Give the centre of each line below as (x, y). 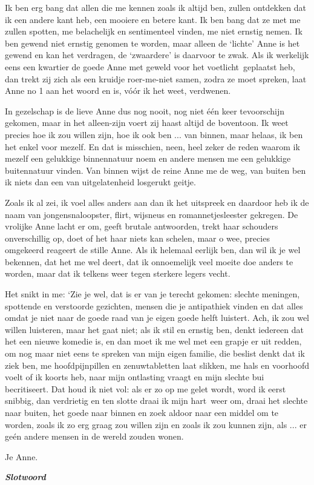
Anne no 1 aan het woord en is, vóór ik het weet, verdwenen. (118, 91)
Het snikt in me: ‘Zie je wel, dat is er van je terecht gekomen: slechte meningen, (152, 294)
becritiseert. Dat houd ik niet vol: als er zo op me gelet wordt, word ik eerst (146, 388)
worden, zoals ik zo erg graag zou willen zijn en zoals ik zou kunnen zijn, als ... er (156, 424)
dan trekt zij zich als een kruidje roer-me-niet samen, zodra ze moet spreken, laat (156, 78)
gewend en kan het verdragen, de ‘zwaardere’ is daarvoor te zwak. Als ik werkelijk (157, 55)
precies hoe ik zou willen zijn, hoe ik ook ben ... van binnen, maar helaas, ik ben (154, 134)
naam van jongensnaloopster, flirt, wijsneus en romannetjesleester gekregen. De (152, 214)
